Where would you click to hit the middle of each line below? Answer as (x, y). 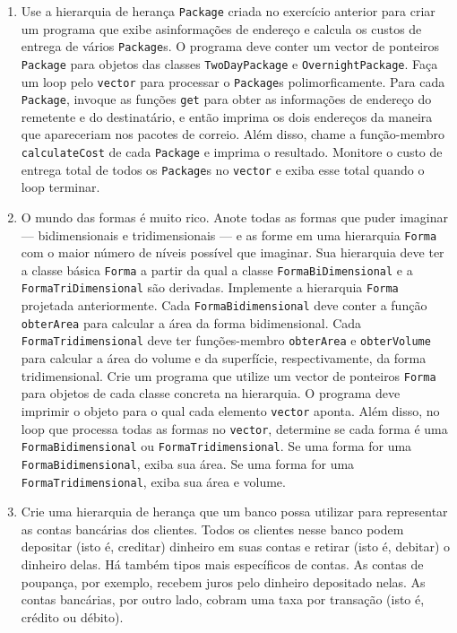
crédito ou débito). (72, 616)
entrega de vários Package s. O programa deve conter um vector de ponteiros (230, 46)
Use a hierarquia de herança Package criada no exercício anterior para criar (228, 11)
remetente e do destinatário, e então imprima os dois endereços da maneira (227, 116)
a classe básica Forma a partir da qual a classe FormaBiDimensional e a (217, 269)
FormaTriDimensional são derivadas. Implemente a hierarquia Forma (210, 287)
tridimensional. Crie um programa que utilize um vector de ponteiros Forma (228, 375)
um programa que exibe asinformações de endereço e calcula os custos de (221, 28)
